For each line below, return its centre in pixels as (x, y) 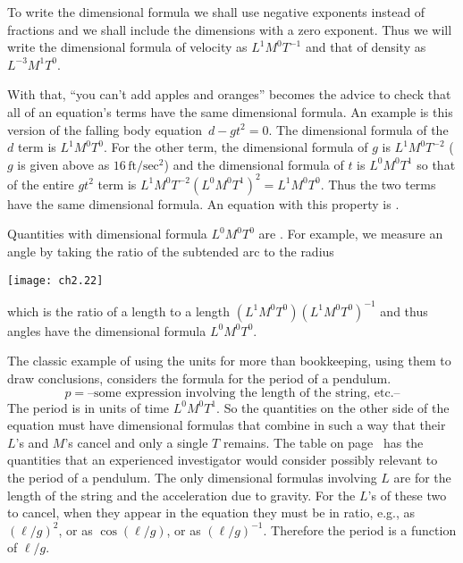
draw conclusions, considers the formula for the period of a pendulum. (199, 378)
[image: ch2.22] (55, 280)
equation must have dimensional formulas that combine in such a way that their (227, 425)
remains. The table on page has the (323, 442)
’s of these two (407, 495)
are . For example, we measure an (351, 234)
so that (436, 164)
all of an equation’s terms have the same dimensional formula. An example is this (230, 111)
